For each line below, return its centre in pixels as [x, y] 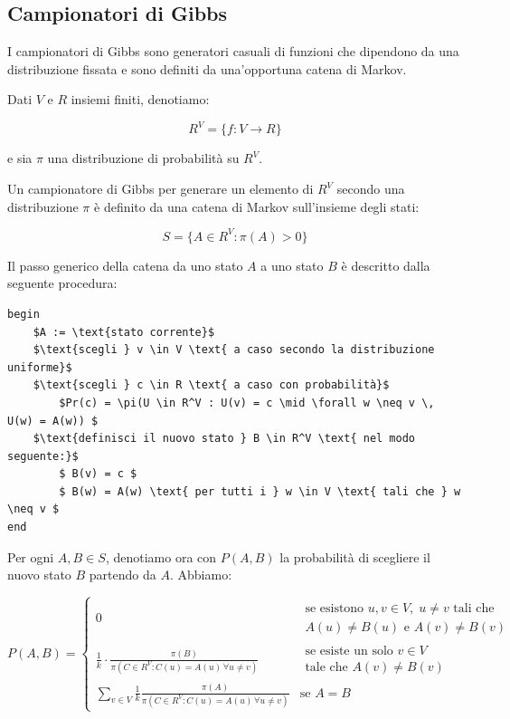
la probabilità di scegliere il [355, 556]
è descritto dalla [386, 265]
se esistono [335, 609]
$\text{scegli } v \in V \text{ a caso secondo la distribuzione [234, 350]
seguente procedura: [62, 283]
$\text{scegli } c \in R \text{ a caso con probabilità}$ [211, 385]
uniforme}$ [40, 367]
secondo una [371, 189]
